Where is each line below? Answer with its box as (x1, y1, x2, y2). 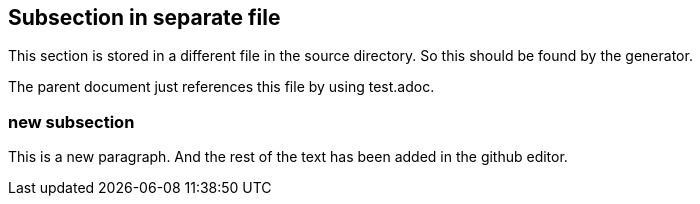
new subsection (8, 111, 135, 132)
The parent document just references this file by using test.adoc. (8, 78, 435, 96)
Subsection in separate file (8, 5, 281, 30)
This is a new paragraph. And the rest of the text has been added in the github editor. (8, 148, 568, 166)
